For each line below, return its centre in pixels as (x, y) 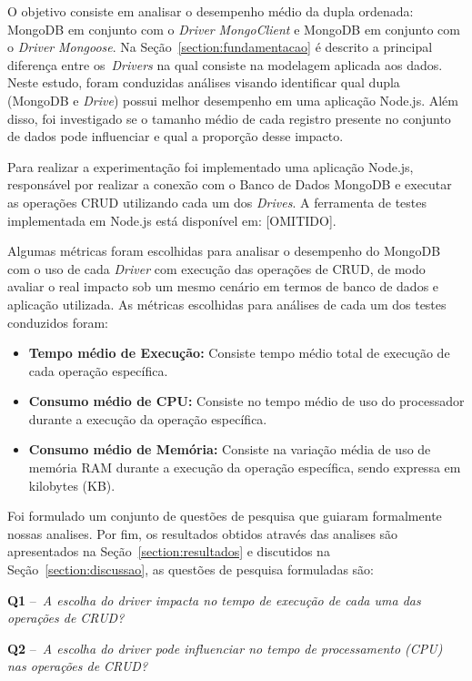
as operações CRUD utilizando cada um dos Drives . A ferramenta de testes (217, 202)
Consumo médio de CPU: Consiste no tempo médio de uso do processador (246, 401)
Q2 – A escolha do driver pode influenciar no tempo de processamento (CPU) (225, 648)
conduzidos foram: (58, 322)
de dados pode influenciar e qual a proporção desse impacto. (176, 136)
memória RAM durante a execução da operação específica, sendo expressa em (245, 468)
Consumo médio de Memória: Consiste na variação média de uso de (230, 449)
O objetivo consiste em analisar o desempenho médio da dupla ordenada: (211, 11)
